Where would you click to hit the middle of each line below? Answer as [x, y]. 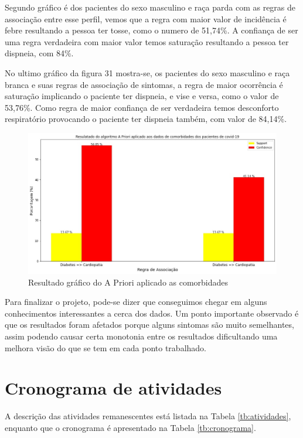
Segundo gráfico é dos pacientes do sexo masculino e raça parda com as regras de [150, 7]
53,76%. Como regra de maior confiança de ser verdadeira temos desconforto [142, 107]
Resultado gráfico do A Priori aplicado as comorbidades [128, 282]
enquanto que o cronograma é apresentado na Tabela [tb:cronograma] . [130, 427]
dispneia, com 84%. [39, 53]
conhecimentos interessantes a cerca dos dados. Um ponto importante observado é [152, 313]
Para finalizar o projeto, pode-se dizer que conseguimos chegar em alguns [136, 302]
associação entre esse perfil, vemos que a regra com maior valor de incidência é [146, 18]
